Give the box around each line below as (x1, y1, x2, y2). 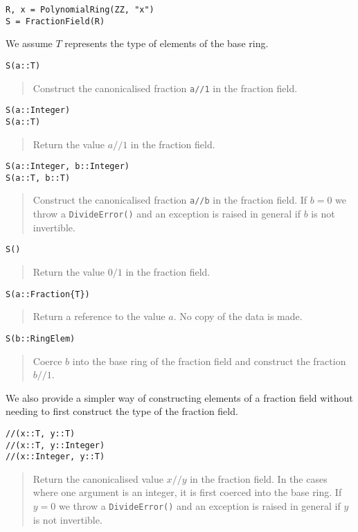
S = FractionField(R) (6, 16, 105, 26)
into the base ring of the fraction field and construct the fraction (72, 353, 346, 368)
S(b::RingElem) (6, 333, 75, 344)
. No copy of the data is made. (173, 309, 303, 323)
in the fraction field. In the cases (190, 471, 328, 486)
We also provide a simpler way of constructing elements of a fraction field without (6, 390, 353, 405)
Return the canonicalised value (33, 471, 163, 486)
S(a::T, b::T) (6, 172, 71, 183)
